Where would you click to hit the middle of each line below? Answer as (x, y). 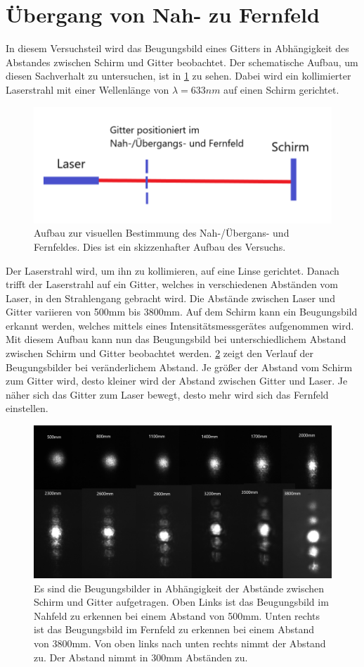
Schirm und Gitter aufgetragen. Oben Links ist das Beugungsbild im (181, 602)
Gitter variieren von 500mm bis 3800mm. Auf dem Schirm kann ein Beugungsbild (182, 312)
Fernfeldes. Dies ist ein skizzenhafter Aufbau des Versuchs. (160, 246)
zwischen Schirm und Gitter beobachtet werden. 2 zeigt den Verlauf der (160, 353)
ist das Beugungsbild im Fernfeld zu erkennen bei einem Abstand (174, 629)
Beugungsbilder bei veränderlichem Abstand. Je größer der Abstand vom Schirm (179, 367)
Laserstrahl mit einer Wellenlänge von (87, 89)
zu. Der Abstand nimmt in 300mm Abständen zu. (141, 657)
